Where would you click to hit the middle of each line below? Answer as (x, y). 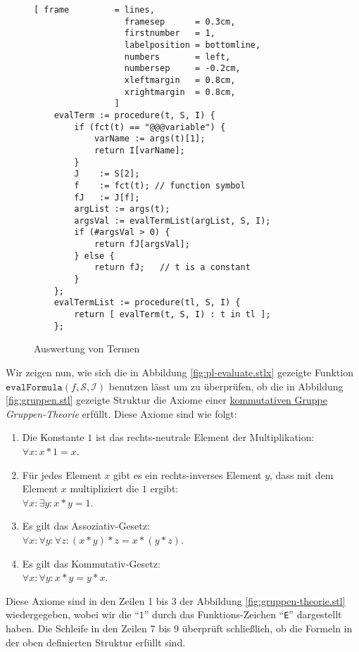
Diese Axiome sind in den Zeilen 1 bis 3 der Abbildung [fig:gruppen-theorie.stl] (176, 600)
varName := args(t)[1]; (150, 139)
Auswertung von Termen (87, 349)
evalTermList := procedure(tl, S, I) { (147, 303)
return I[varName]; (139, 150)
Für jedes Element (62, 474)
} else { (94, 256)
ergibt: (164, 488)
